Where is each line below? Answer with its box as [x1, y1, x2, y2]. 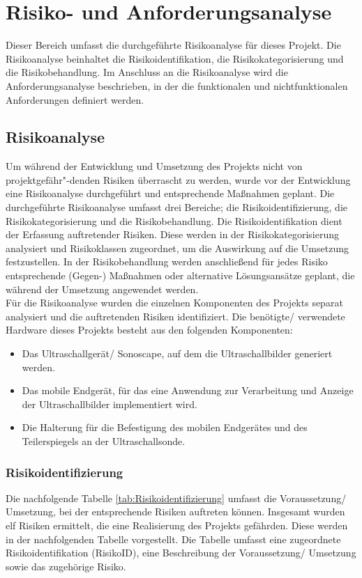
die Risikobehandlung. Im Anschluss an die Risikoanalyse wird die [6, 65, 288, 79]
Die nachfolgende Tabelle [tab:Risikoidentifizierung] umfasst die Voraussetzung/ [6, 490, 347, 505]
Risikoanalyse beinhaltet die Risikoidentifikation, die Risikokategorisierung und [6, 51, 344, 65]
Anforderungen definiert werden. [6, 92, 144, 107]
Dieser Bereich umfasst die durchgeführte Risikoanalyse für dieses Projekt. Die [6, 38, 341, 52]
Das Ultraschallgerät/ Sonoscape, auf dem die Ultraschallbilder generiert [22, 346, 333, 361]
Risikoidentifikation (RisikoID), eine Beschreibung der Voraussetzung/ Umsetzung [6, 545, 356, 560]
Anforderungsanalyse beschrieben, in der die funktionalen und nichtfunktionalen [6, 78, 348, 93]
